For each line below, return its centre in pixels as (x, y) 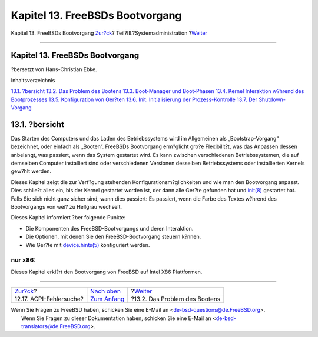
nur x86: (24, 260)
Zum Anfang (107, 299)
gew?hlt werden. (31, 171)
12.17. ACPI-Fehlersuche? (49, 299)
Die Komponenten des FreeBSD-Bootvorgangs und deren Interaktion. (110, 228)
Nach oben (105, 291)
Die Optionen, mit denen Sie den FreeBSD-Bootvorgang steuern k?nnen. (113, 237)
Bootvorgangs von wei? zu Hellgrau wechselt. (67, 207)
